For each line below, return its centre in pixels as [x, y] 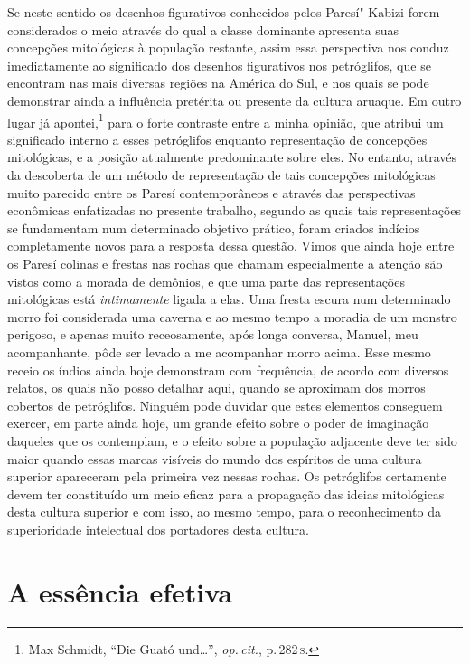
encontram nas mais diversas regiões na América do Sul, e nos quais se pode [218, 83]
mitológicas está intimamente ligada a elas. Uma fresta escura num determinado [229, 299]
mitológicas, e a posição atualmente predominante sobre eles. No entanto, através [232, 157]
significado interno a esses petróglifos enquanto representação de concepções [217, 139]
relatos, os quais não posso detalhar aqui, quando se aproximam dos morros [216, 388]
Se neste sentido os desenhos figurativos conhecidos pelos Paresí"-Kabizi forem [224, 12]
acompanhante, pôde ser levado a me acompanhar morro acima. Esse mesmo [219, 351]
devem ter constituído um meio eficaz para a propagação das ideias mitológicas [226, 493]
